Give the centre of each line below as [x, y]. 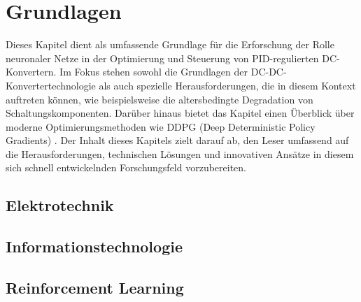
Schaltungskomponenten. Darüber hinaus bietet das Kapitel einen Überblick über [180, 113]
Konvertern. [31, 72]
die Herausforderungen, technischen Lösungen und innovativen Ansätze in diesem [180, 153]
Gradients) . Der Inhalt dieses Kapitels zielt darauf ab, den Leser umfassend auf [177, 140]
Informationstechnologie [94, 246]
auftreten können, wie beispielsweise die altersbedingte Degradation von [160, 99]
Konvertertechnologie [51, 85]
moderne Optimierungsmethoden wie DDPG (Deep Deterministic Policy [161, 126]
